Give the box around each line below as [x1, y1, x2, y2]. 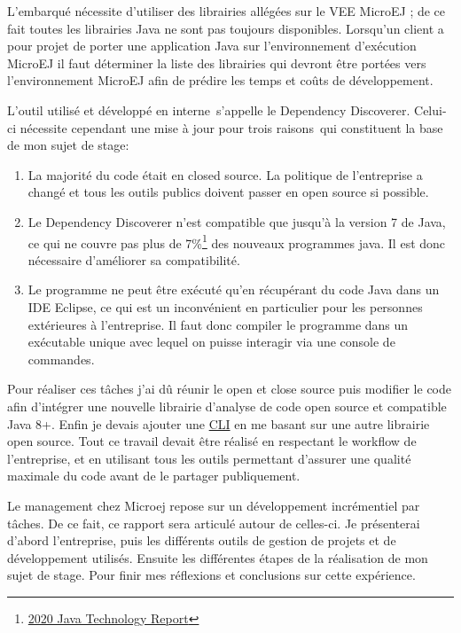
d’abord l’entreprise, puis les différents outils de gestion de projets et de [7, 531, 396, 550]
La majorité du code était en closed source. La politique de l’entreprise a [27, 165, 423, 184]
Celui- [414, 100, 447, 119]
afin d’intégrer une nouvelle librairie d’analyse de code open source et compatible [7, 396, 447, 415]
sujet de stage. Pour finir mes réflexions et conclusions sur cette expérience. [7, 566, 416, 584]
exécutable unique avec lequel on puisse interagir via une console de [27, 332, 395, 351]
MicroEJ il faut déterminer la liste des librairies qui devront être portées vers [7, 53, 426, 72]
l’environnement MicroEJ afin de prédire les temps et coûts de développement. [7, 71, 434, 90]
